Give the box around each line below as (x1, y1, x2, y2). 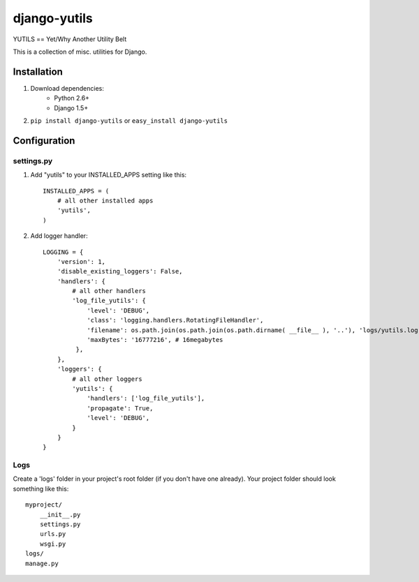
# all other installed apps (57, 196, 154, 204)
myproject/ (25, 501, 63, 509)
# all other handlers (72, 287, 147, 295)
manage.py (25, 559, 59, 567)
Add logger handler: (30, 232, 88, 240)
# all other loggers (72, 375, 142, 383)
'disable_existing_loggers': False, (57, 267, 183, 276)
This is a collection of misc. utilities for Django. (13, 47, 147, 56)
